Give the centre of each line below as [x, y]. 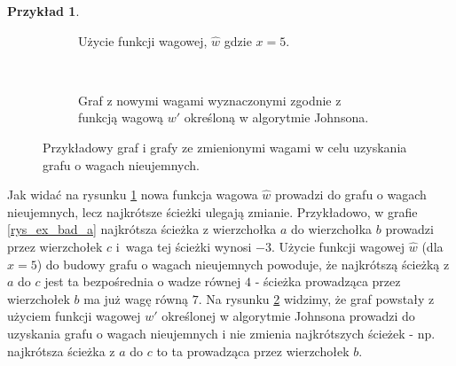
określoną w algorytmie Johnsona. [276, 117]
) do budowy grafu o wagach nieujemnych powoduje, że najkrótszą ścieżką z [243, 264]
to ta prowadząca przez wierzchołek [253, 350]
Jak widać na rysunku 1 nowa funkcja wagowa [133, 195]
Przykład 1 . [43, 11]
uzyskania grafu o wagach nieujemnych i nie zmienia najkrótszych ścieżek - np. [221, 333]
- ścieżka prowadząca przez [328, 281]
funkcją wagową [121, 117]
